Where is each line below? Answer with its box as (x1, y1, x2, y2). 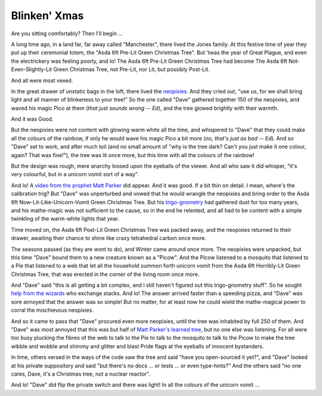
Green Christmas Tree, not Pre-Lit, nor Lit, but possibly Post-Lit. (53, 66, 210, 73)
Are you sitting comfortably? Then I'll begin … (11, 30, 123, 37)
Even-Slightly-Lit (11, 66, 52, 73)
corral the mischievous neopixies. (11, 306, 94, 314)
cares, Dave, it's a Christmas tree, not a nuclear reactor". (11, 370, 150, 377)
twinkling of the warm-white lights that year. (11, 215, 119, 222)
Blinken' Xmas (11, 9, 84, 22)
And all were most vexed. (11, 76, 73, 84)
